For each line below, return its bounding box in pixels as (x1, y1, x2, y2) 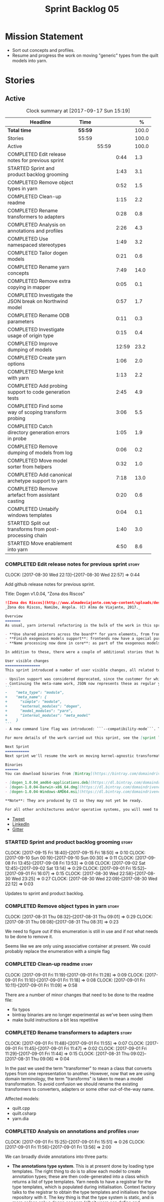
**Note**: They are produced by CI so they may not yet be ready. (5, 798, 143, 803)
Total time (7, 126, 32, 133)
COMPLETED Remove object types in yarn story (5, 902, 120, 909)
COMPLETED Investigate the (7, 292, 73, 299)
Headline (30, 119, 51, 125)
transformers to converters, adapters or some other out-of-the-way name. (5, 1086, 155, 1092)
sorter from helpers (7, 463, 52, 470)
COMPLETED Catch (7, 423, 53, 429)
